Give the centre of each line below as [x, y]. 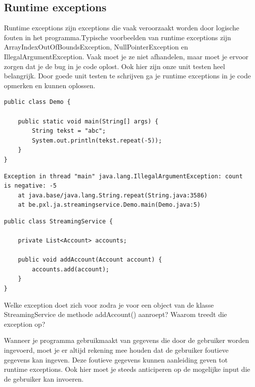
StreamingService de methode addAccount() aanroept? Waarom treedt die [115, 314]
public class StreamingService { [58, 221]
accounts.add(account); [71, 269]
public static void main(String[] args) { [88, 121]
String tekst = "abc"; [69, 131]
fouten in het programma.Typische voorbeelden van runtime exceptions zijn [118, 37]
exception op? [25, 324]
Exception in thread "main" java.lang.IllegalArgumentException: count [123, 176]
